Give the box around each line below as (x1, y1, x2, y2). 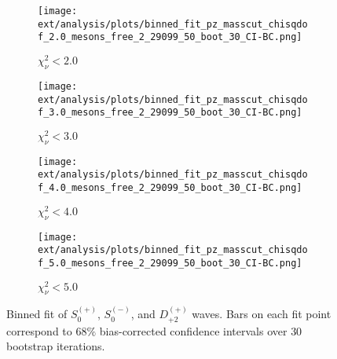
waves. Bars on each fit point (192, 306, 332, 322)
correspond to (6, 322, 72, 339)
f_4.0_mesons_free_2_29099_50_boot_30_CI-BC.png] (38, 182, 302, 193)
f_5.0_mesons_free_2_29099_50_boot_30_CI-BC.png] (38, 257, 302, 269)
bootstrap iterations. (6, 338, 105, 354)
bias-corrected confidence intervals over (99, 322, 288, 339)
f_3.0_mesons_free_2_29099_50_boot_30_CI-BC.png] (38, 107, 302, 119)
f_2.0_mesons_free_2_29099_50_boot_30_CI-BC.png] (38, 31, 302, 43)
